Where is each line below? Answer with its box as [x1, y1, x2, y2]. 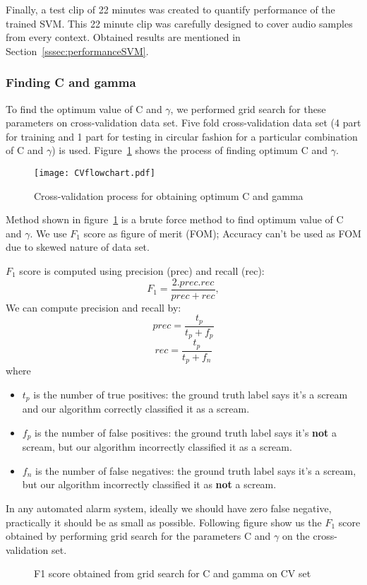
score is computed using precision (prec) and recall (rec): [19, 264, 265, 278]
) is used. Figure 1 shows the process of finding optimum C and [52, 143, 328, 158]
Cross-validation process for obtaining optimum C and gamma [34, 188, 303, 203]
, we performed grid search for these [170, 101, 326, 116]
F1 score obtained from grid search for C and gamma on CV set [34, 566, 311, 581]
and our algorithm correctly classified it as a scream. [22, 401, 250, 416]
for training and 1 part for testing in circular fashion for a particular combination [6, 129, 358, 143]
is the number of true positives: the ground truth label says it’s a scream [33, 386, 348, 401]
